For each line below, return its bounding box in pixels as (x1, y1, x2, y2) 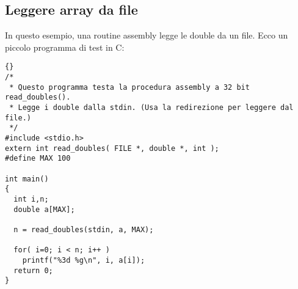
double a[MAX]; (13, 205, 75, 214)
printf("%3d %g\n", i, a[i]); (22, 255, 145, 265)
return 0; (13, 266, 53, 275)
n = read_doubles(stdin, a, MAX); (13, 225, 154, 234)
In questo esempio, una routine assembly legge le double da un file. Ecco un (5, 29, 288, 42)
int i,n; (13, 194, 49, 203)
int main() (5, 174, 49, 183)
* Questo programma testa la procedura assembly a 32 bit (9, 82, 250, 92)
